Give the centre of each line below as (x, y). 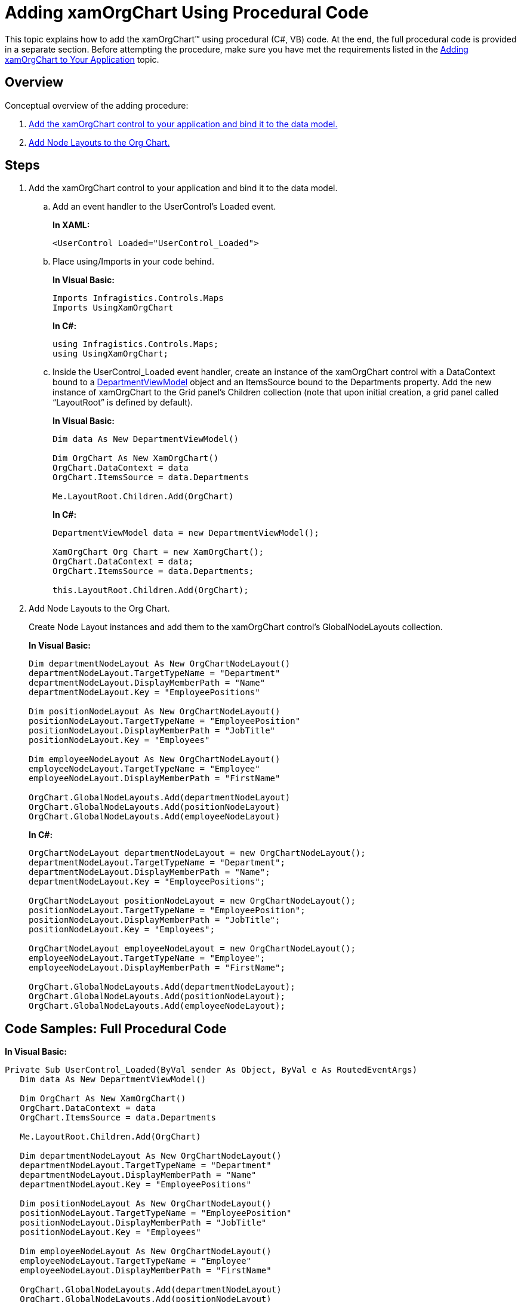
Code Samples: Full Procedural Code (116, 1028)
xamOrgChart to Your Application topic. (82, 59)
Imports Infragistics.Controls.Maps (138, 298)
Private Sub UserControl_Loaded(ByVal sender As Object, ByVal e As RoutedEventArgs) (211, 1070)
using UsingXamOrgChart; (110, 354)
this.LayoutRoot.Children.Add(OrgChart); (151, 590)
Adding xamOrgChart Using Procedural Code (187, 13)
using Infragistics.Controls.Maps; (136, 344)
